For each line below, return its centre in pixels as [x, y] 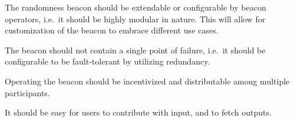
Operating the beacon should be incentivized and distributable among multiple [147, 81]
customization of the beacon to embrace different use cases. [112, 30]
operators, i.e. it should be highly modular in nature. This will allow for [135, 18]
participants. [27, 92]
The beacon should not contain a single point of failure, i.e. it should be [135, 50]
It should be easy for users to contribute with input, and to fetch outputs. [138, 112]
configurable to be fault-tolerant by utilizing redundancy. [108, 61]
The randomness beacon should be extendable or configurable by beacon [136, 7]
